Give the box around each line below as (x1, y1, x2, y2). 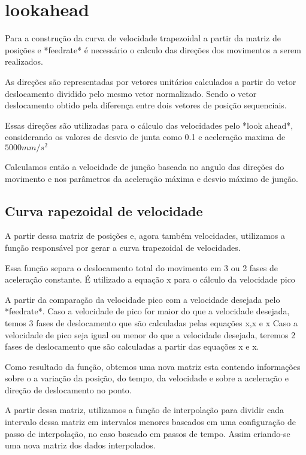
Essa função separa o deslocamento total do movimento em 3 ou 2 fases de (5, 261, 278, 274)
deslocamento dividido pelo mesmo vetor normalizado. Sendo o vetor (5, 87, 257, 99)
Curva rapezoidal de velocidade (5, 201, 203, 220)
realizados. (5, 55, 43, 68)
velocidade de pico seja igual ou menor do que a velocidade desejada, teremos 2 (5, 328, 296, 341)
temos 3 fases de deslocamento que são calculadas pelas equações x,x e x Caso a (5, 316, 298, 329)
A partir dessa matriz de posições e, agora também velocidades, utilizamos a (5, 229, 286, 242)
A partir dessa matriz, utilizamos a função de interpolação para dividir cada (5, 404, 284, 416)
